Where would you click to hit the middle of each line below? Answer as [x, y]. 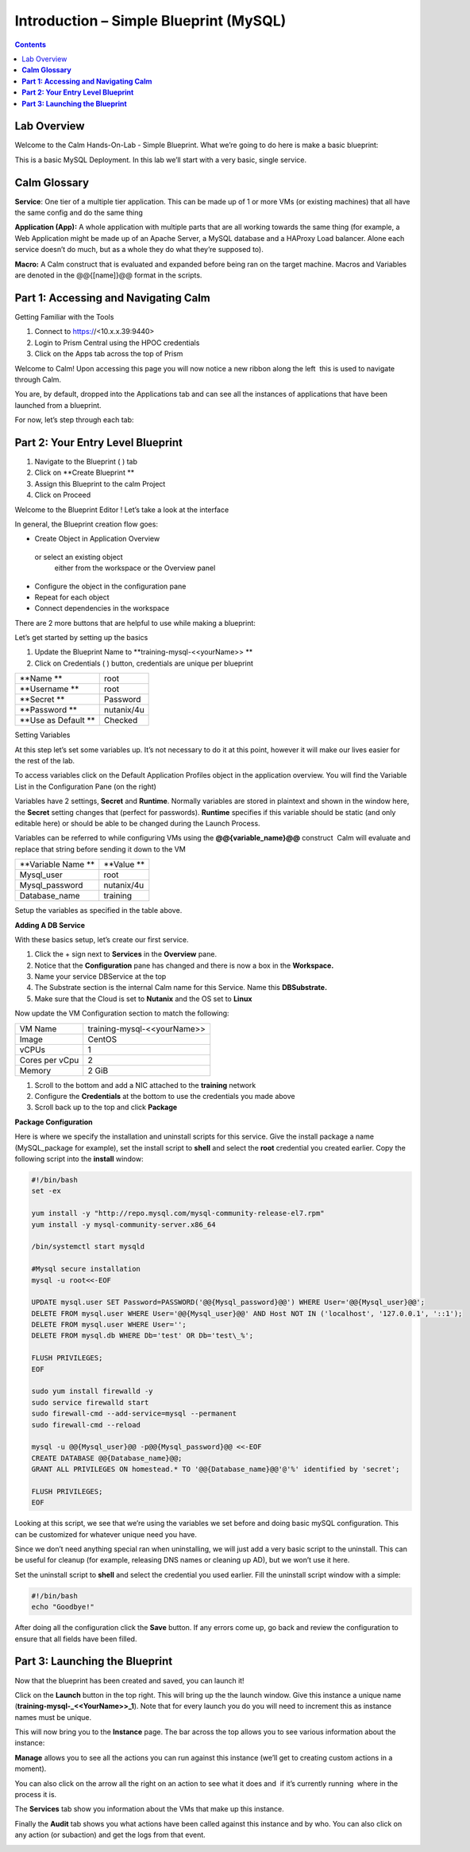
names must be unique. [53, 1717]
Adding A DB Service [50, 925]
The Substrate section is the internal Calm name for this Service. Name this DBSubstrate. [181, 988]
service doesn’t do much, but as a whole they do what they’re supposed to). [139, 250]
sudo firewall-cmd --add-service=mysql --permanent [134, 1414]
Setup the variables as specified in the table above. [98, 910]
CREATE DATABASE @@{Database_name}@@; [107, 1458]
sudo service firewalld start [90, 1402]
